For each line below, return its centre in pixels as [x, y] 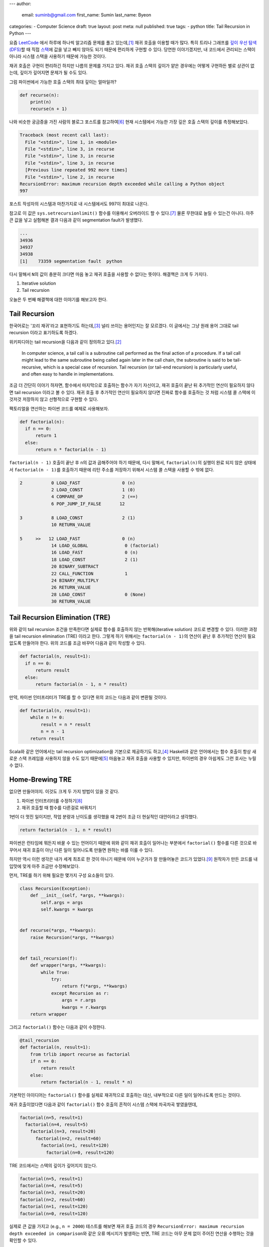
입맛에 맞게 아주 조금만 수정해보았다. [44, 866]
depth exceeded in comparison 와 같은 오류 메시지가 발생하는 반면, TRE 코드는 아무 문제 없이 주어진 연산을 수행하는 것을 [132, 1233]
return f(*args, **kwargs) [95, 986]
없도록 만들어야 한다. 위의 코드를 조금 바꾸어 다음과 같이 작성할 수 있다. [77, 643]
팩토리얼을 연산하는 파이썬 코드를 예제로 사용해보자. [59, 409]
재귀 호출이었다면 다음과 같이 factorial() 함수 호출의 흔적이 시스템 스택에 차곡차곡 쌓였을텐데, [103, 1104]
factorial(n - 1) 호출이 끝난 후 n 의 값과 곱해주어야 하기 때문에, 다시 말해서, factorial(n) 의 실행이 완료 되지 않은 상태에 [133, 463]
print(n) [41, 102]
